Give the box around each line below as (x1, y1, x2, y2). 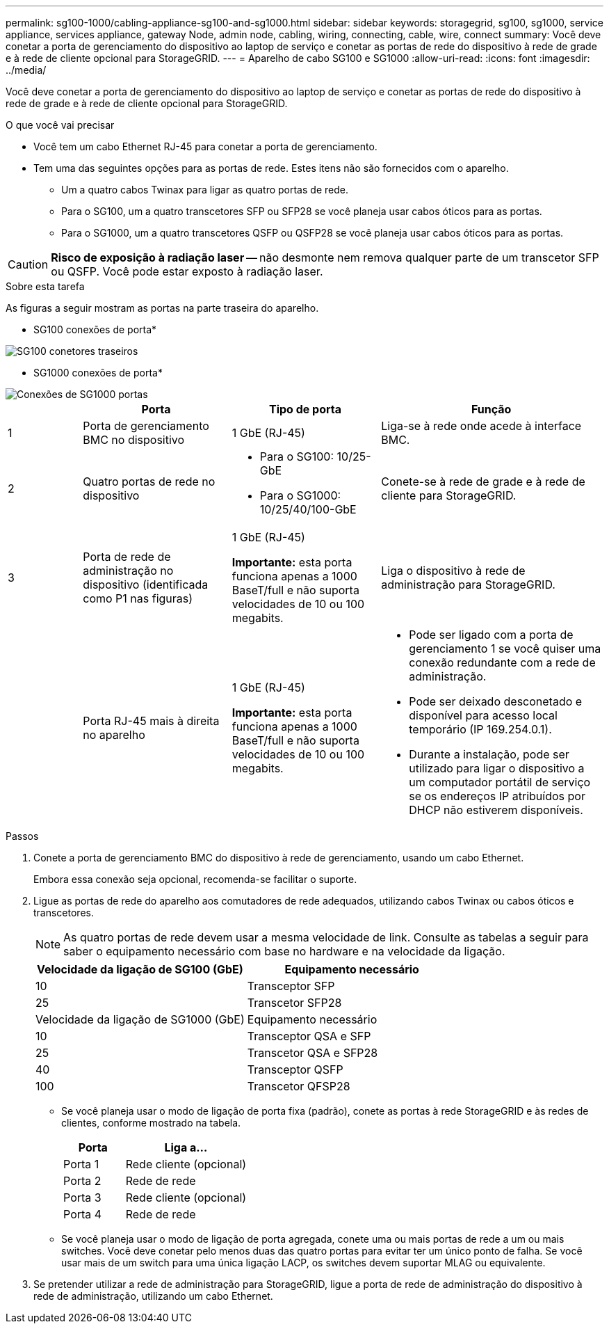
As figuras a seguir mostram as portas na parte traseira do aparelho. (6, 302, 319, 314)
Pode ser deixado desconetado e (409, 694, 583, 708)
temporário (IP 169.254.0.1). (409, 722, 552, 736)
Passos (6, 830, 39, 842)
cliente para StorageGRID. (381, 488, 517, 502)
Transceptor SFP (247, 979, 335, 993)
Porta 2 (63, 1174, 101, 1188)
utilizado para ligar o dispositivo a (409, 761, 585, 775)
